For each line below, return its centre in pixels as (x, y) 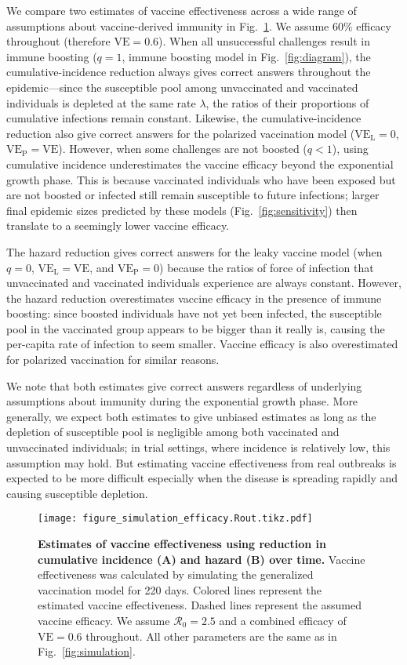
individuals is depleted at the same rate (101, 102)
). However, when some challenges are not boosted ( (183, 149)
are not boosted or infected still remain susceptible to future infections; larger (193, 195)
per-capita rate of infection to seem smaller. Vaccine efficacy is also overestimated (202, 344)
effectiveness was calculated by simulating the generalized (176, 574)
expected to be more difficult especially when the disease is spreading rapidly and (202, 478)
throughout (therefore (58, 41)
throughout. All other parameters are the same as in (211, 636)
